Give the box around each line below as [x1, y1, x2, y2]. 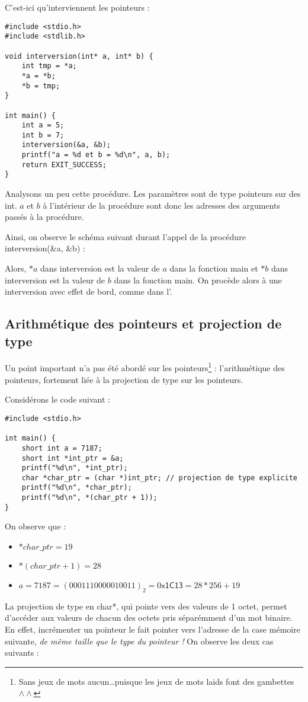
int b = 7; [21, 130, 65, 139]
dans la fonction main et [169, 262, 258, 275]
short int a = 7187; [21, 443, 102, 452]
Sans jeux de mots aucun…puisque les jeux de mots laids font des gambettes [18, 675, 294, 687]
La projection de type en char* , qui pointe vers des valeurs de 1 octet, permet [5, 599, 287, 612]
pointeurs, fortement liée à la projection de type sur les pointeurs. [5, 373, 243, 385]
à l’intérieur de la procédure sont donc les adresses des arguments [43, 199, 280, 211]
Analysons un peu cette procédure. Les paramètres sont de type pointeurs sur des [5, 187, 301, 200]
